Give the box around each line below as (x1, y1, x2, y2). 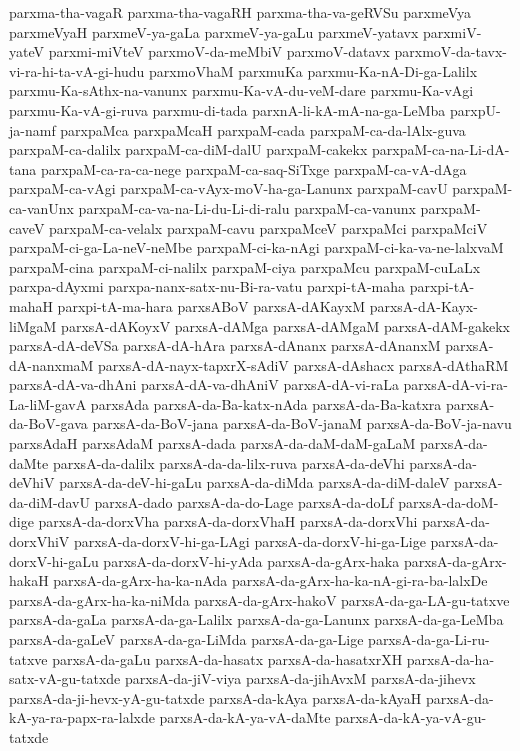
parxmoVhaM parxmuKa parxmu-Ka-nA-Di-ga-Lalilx (149, 60, 478, 81)
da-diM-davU (9, 491, 90, 512)
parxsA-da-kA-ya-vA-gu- (335, 707, 487, 728)
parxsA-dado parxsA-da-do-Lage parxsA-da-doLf (94, 491, 394, 512)
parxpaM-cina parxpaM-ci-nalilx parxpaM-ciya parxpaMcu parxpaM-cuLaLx (9, 256, 481, 277)
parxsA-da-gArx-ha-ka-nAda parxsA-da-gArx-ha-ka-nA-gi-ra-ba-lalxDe (53, 570, 488, 591)
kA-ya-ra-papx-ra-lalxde (9, 707, 155, 728)
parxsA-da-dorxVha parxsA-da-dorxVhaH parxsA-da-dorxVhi (38, 511, 418, 532)
